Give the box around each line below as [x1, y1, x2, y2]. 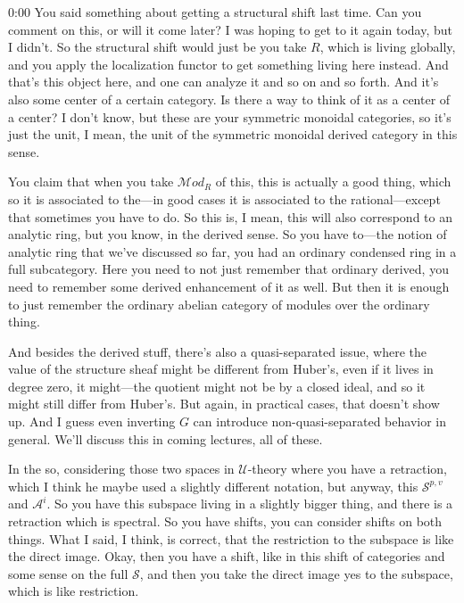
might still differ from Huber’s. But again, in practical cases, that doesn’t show [8, 394, 440, 413]
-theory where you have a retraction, [247, 459, 448, 478]
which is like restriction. [8, 582, 139, 600]
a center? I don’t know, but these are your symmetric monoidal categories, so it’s [8, 107, 452, 126]
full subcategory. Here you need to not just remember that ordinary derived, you [8, 260, 449, 278]
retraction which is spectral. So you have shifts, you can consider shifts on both [8, 512, 443, 531]
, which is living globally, [319, 37, 456, 56]
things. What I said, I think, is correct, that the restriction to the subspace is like [8, 529, 454, 548]
